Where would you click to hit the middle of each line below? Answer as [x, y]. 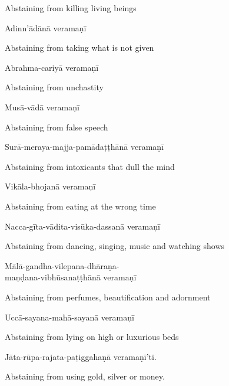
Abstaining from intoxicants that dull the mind [90, 166]
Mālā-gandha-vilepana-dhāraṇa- [62, 265]
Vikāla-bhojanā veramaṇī [50, 186]
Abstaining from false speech [57, 127]
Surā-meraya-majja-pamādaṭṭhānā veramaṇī [84, 147]
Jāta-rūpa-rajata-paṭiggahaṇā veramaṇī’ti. [81, 356]
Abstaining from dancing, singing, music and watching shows [115, 246]
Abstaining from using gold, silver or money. [85, 376]
